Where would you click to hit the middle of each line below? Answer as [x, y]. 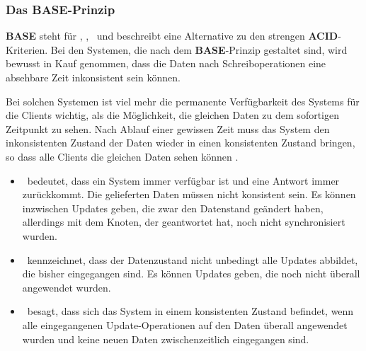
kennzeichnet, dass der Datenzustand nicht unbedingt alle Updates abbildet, [193, 259]
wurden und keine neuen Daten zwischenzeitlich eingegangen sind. [166, 339]
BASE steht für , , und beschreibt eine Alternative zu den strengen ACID [172, 36]
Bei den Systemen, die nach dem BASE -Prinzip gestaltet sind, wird [199, 49]
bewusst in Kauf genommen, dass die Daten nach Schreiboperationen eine [166, 63]
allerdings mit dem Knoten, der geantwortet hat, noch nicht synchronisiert [184, 222]
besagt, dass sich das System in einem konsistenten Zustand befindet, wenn [190, 311]
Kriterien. [27, 49]
